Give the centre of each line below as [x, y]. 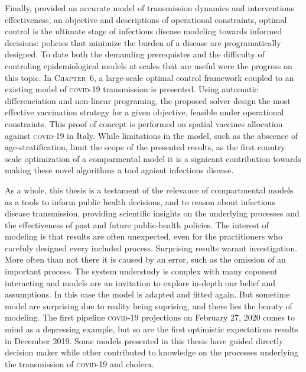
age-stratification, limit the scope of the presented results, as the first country [145, 147]
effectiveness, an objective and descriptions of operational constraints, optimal [146, 19]
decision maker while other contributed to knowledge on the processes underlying [152, 352]
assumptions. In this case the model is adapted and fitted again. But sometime [147, 294]
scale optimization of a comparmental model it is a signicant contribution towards [153, 158]
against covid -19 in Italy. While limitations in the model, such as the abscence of [152, 135]
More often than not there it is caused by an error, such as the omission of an [145, 259]
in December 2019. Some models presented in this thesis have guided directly [144, 340]
